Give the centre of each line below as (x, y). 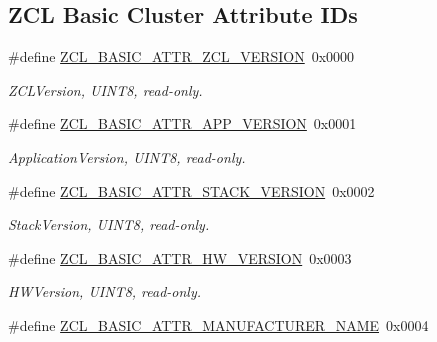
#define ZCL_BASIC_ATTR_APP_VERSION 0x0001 (182, 123)
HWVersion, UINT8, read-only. (105, 291)
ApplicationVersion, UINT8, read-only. (127, 156)
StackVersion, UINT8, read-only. (109, 224)
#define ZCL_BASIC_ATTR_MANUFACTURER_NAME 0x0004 (218, 324)
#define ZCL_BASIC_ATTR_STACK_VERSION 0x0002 (191, 190)
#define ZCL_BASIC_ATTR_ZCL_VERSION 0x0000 (181, 56)
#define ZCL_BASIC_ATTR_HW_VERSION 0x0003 (180, 257)
